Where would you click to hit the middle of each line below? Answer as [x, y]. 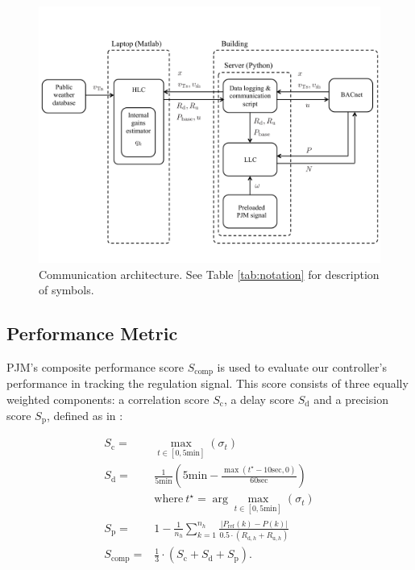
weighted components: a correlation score [108, 399]
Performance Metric [92, 333]
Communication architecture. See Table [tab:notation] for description [209, 274]
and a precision [351, 399]
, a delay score [259, 399]
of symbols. [66, 290]
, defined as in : [85, 415]
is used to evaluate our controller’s [302, 366]
